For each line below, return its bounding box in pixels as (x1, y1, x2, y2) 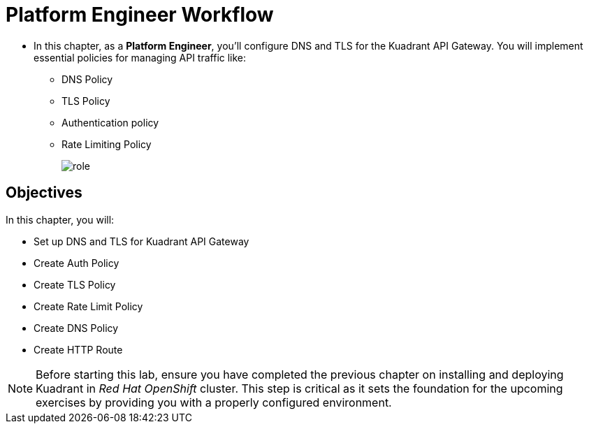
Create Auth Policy (34, 256, 119, 269)
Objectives (6, 184, 82, 202)
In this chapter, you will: (6, 213, 115, 226)
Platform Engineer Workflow (6, 3, 274, 27)
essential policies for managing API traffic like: (34, 51, 247, 64)
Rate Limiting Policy (61, 138, 152, 150)
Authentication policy (61, 116, 159, 129)
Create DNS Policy (34, 321, 119, 334)
